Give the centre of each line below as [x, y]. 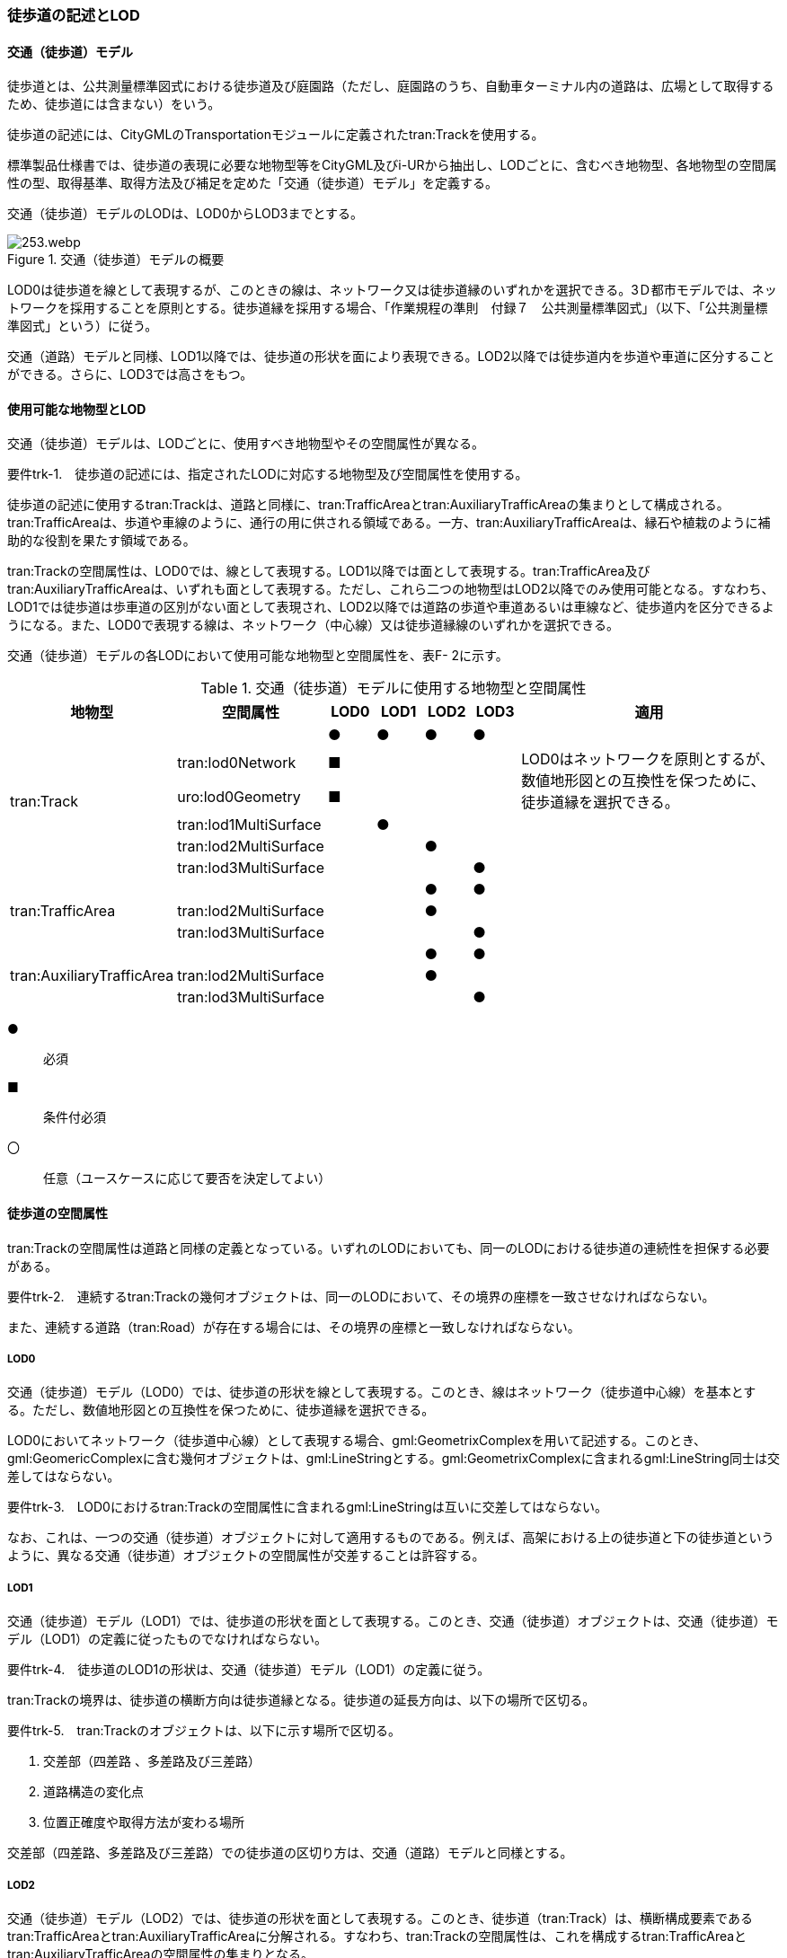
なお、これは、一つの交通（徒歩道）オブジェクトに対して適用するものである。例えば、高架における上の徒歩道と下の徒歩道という [391, 1538]
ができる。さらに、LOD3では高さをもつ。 [130, 375]
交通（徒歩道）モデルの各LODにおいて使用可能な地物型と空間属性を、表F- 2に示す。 [258, 656]
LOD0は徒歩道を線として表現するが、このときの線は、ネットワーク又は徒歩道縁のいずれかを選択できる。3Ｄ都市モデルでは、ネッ [392, 290]
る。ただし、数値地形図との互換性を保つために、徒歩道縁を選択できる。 [221, 1410]
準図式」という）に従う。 [83, 326]
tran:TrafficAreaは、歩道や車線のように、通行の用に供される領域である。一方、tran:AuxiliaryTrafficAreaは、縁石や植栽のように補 [389, 523]
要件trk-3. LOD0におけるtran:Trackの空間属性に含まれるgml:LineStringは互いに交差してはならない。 [308, 1507]
